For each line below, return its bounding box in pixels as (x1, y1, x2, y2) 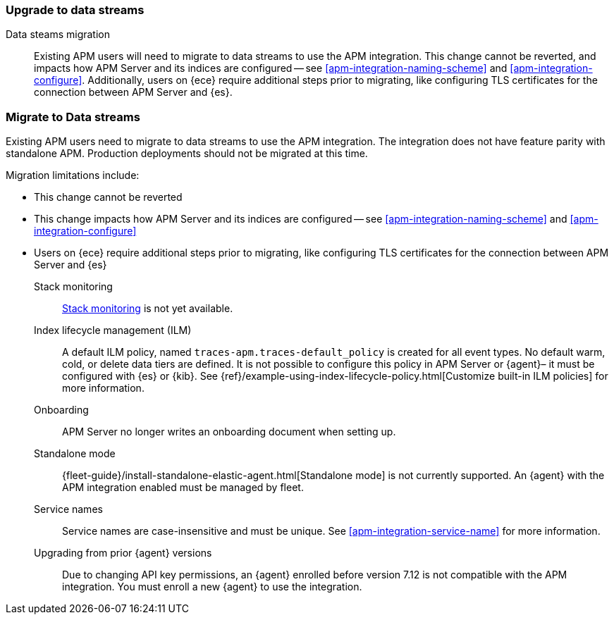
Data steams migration (6, 28, 111, 41)
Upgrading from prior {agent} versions (34, 547, 212, 559)
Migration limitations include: (6, 169, 140, 182)
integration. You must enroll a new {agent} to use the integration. (62, 581, 362, 593)
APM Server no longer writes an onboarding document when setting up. (62, 426, 396, 438)
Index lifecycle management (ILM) (34, 324, 192, 337)
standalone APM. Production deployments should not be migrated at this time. (6, 147, 368, 160)
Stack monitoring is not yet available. (62, 302, 233, 315)
